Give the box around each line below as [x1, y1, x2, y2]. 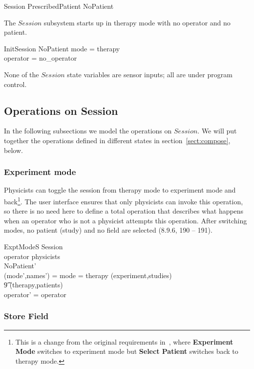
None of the [4, 69, 39, 79]
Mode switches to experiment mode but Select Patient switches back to [15, 346, 238, 356]
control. [4, 79, 27, 89]
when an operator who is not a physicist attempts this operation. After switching [4, 215, 247, 225]
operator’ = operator [4, 289, 66, 299]
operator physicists [4, 251, 61, 261]
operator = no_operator [4, 53, 77, 63]
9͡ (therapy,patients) [4, 280, 63, 290]
